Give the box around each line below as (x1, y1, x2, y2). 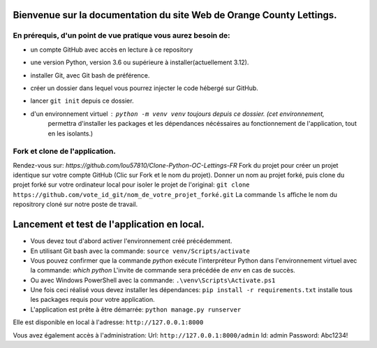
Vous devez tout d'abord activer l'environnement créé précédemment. (30, 237, 232, 245)
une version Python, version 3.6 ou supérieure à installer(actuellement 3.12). (30, 58, 249, 66)
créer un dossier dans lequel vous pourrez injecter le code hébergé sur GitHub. (30, 84, 258, 92)
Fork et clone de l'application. (13, 147, 117, 157)
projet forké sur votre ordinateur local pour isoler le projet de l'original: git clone (13, 180, 251, 189)
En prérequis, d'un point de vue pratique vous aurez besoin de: (13, 31, 230, 41)
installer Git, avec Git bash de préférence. (30, 71, 150, 80)
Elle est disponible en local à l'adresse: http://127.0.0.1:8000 (13, 318, 204, 326)
